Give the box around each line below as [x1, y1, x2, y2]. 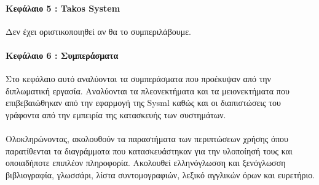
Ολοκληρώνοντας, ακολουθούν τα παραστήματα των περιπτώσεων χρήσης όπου [6, 132, 289, 145]
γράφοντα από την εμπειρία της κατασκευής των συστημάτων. [6, 108, 226, 121]
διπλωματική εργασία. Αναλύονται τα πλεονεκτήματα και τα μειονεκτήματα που [6, 84, 289, 97]
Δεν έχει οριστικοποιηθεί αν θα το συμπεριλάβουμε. [6, 25, 191, 37]
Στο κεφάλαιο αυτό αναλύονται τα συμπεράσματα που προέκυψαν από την [6, 72, 271, 85]
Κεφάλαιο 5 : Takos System [6, 1, 120, 14]
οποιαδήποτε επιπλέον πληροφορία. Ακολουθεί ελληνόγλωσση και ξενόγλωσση [6, 156, 286, 169]
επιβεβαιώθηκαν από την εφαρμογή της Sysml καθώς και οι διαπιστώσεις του [6, 96, 281, 109]
